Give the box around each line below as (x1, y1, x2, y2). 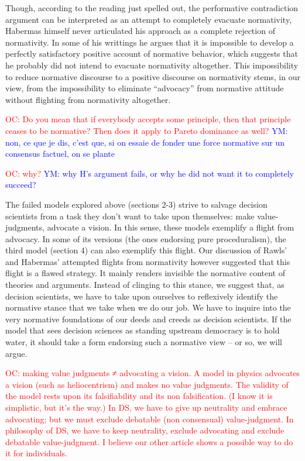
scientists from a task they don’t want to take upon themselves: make (5, 209, 255, 222)
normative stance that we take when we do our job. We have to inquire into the (5, 301, 291, 314)
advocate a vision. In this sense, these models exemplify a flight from (47, 221, 294, 233)
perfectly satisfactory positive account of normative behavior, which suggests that (5, 47, 298, 60)
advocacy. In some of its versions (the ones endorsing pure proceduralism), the (5, 232, 286, 245)
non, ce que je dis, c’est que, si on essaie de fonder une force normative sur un (5, 136, 285, 148)
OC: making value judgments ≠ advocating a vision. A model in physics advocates (5, 367, 300, 379)
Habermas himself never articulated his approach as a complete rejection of (5, 25, 275, 37)
